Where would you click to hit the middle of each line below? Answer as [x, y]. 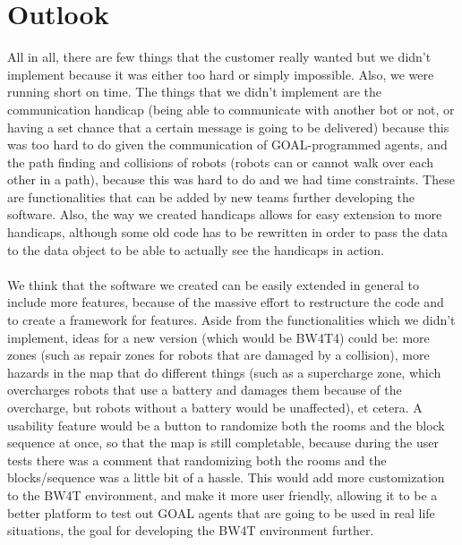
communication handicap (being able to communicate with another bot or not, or [231, 109]
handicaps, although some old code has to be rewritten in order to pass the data [228, 232]
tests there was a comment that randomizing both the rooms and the [197, 460]
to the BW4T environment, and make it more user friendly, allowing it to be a [222, 494]
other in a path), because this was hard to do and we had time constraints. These [231, 179]
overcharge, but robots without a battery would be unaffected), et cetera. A [215, 407]
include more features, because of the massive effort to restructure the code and [226, 302]
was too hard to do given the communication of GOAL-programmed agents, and [227, 145]
